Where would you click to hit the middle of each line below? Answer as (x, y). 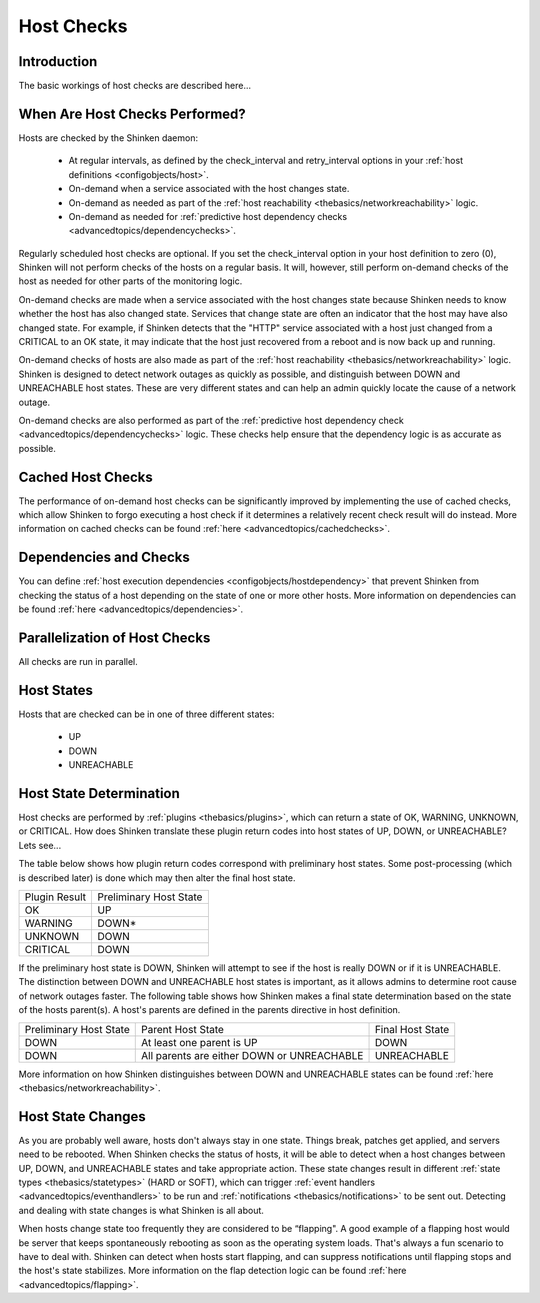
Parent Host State (182, 1029)
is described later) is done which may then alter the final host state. (157, 877)
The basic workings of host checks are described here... (135, 86)
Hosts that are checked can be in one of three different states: (146, 714)
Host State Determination (99, 793)
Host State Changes (82, 1116)
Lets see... (40, 845)
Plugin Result (55, 897)
